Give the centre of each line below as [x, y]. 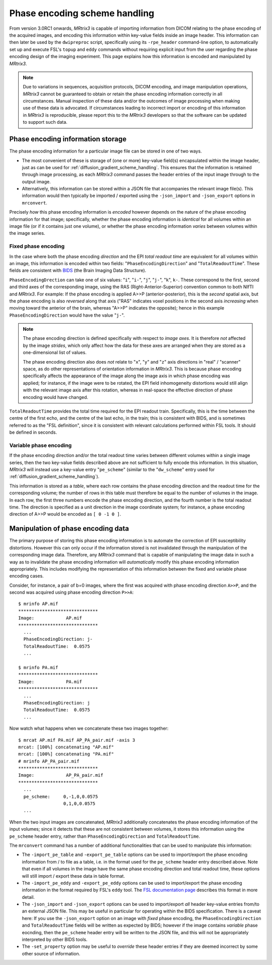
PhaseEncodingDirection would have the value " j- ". [67, 315]
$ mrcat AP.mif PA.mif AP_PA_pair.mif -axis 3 [77, 740]
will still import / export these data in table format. [74, 876]
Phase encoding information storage [68, 139]
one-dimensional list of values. [55, 352]
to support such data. [45, 122]
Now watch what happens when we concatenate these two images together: [89, 728]
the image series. [27, 233]
